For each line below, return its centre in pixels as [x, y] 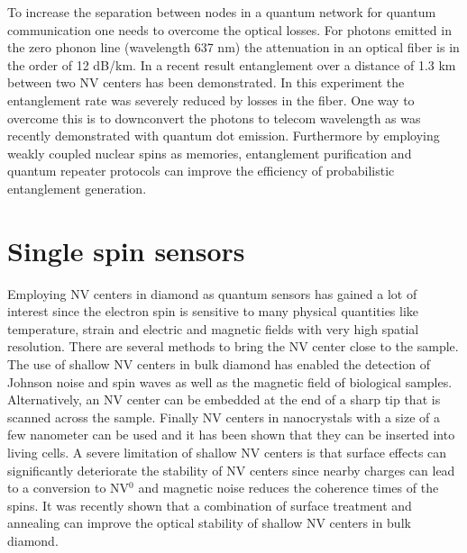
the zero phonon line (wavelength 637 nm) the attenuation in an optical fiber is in [233, 47]
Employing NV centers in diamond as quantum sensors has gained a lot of [212, 293]
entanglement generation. [77, 188]
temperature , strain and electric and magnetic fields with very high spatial [213, 328]
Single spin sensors [126, 250]
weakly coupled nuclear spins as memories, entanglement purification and [210, 153]
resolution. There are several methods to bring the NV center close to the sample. [233, 346]
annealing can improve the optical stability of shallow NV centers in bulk [209, 523]
